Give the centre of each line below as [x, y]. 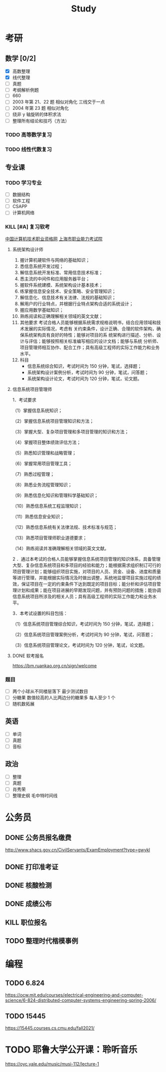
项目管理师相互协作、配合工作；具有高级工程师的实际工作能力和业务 [90, 347]
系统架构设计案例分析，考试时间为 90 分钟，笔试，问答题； [88, 372]
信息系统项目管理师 [32, 389]
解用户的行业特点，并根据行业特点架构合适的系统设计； [77, 304]
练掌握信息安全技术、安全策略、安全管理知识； [68, 291]
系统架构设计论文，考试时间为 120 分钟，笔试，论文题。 [84, 378]
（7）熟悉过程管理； [33, 474]
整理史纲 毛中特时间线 [35, 796]
